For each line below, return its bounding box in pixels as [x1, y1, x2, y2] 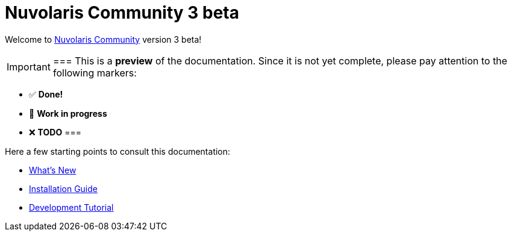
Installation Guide [29, 183, 98, 194]
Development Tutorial [29, 202, 114, 213]
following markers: [52, 66, 137, 79]
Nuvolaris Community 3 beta [5, 2, 239, 23]
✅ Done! [29, 88, 63, 99]
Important [7, 60, 51, 73]
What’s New [29, 164, 76, 175]
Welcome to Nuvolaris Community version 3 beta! [5, 34, 202, 45]
